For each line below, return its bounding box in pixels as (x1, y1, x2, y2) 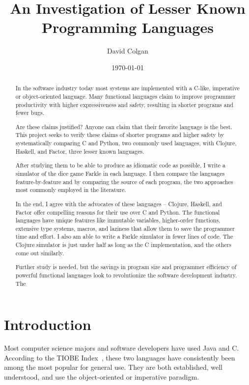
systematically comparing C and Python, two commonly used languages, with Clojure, (15, 139, 237, 147)
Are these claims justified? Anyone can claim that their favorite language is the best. (15, 122, 232, 131)
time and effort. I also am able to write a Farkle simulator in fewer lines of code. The (15, 232, 233, 241)
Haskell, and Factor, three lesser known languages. (15, 147, 144, 155)
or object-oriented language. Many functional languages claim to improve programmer (15, 92, 236, 100)
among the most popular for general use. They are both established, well (4, 362, 222, 372)
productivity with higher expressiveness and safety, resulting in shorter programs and (15, 100, 233, 109)
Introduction (4, 314, 91, 334)
